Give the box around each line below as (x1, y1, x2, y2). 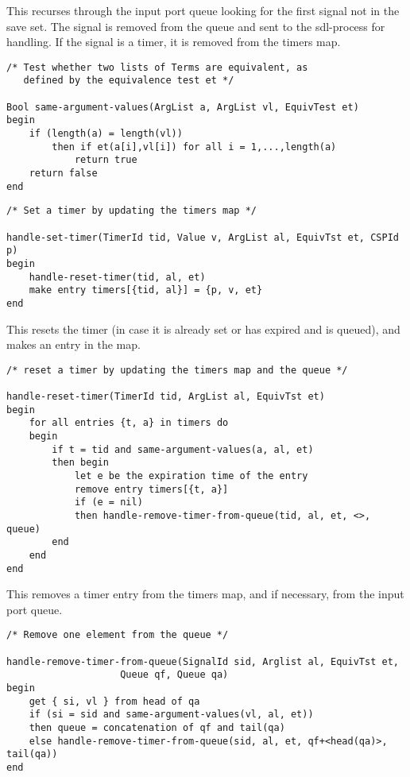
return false (29, 168, 98, 180)
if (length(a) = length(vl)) (29, 128, 183, 140)
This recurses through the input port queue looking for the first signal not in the (6, 2, 400, 18)
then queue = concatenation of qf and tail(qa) (29, 722, 285, 734)
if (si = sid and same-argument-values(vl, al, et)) (29, 709, 314, 721)
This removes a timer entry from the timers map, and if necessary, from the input (6, 586, 404, 602)
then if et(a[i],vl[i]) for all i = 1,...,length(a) (52, 141, 337, 153)
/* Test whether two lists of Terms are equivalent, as (6, 61, 308, 73)
